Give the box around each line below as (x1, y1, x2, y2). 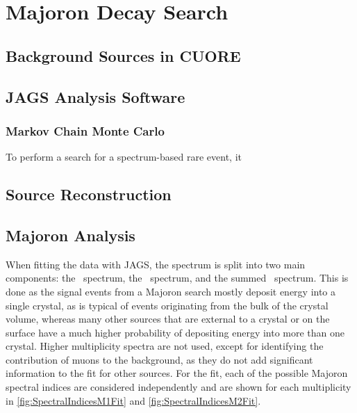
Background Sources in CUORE (6, 44, 241, 66)
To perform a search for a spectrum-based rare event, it (6, 149, 242, 164)
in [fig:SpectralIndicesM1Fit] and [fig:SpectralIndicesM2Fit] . (6, 393, 261, 407)
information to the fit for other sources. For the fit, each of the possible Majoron (6, 366, 348, 380)
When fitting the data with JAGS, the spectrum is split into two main (6, 257, 306, 271)
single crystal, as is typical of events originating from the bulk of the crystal (6, 298, 329, 312)
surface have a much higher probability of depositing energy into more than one (6, 325, 345, 339)
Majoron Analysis (6, 224, 135, 245)
